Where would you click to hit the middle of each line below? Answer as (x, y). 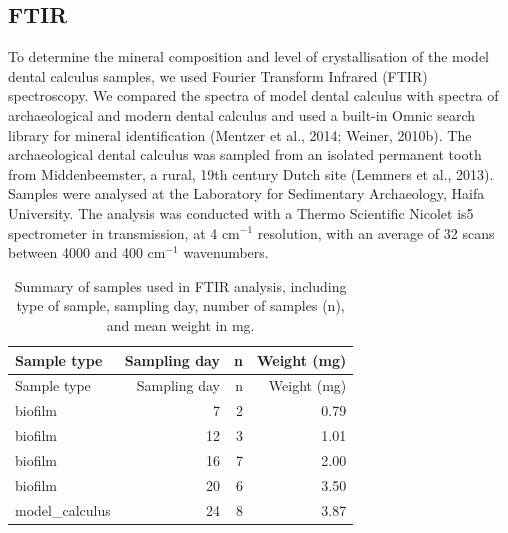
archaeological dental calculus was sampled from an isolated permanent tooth (245, 154)
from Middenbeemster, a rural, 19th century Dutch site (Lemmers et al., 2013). (251, 173)
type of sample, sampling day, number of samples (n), (180, 305)
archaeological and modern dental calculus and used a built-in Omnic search (242, 114)
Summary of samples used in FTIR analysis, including (180, 285)
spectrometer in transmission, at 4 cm (124, 232)
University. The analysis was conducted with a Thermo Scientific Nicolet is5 (241, 212)
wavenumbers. (226, 252)
